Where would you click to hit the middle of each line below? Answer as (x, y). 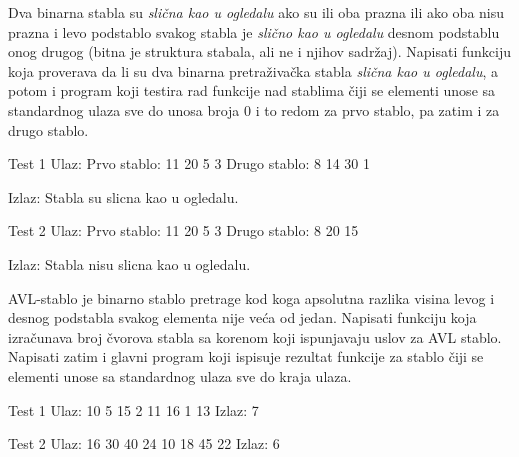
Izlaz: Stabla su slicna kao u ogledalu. (123, 196)
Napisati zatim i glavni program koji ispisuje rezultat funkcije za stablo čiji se (246, 356)
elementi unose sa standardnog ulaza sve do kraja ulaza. (180, 375)
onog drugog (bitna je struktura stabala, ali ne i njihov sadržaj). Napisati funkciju (260, 51)
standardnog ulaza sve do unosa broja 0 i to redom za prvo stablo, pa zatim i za (254, 109)
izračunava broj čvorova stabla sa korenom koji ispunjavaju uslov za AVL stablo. (255, 336)
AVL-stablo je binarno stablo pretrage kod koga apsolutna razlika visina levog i (251, 297)
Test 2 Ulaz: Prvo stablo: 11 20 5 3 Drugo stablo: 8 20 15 (183, 230)
